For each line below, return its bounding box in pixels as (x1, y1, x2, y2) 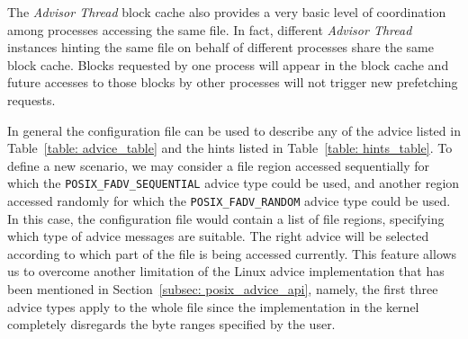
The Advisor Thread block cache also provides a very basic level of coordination (7, 3, 446, 21)
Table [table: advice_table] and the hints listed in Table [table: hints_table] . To (7, 138, 453, 157)
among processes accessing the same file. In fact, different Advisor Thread (7, 20, 412, 39)
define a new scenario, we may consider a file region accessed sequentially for (7, 156, 430, 174)
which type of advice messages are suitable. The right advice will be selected (7, 227, 429, 245)
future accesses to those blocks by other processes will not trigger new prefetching (7, 73, 458, 92)
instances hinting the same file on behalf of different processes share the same (7, 38, 434, 57)
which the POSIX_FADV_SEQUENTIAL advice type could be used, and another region (7, 174, 460, 192)
